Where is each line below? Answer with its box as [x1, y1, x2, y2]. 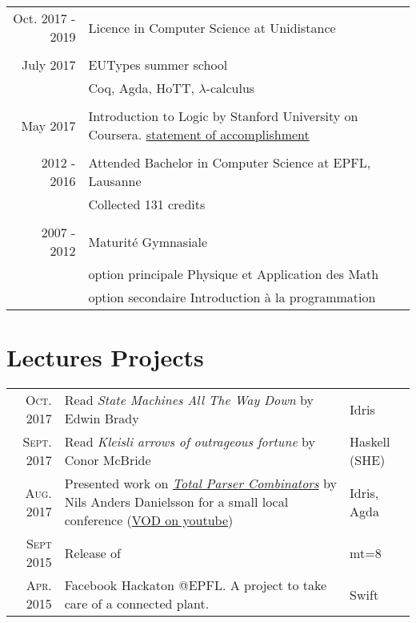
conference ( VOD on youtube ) [64, 511, 234, 530]
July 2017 [22, 55, 76, 74]
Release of [64, 543, 121, 562]
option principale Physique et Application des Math [88, 265, 379, 283]
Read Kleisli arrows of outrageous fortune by [64, 432, 316, 451]
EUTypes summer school [88, 55, 228, 74]
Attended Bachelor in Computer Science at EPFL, [88, 153, 371, 172]
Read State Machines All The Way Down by [64, 390, 314, 410]
